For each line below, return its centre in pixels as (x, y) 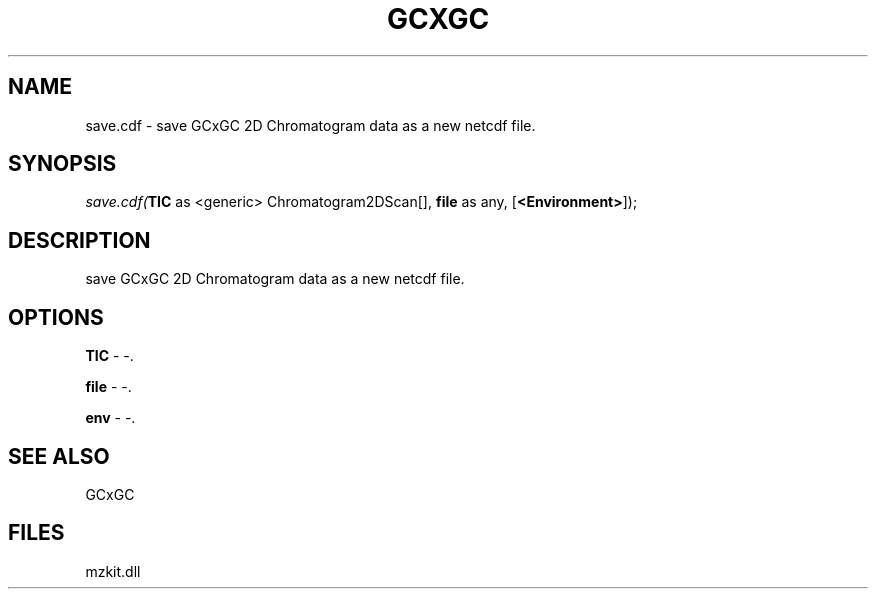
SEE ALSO (59, 456)
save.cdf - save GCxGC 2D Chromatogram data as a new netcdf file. (310, 125)
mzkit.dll (113, 571)
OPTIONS (56, 317)
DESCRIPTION (79, 240)
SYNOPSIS (62, 164)
